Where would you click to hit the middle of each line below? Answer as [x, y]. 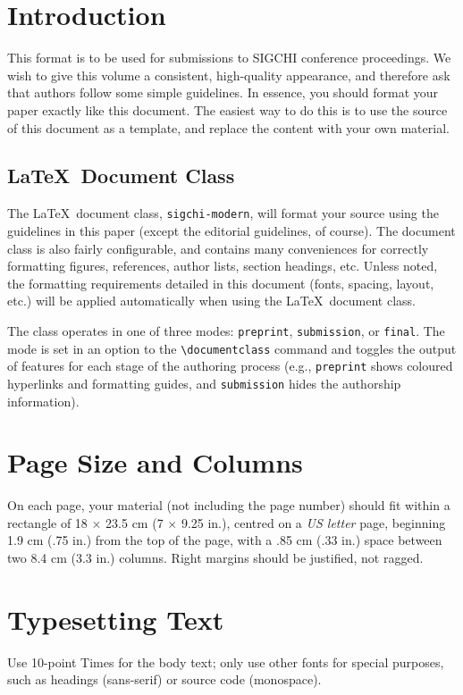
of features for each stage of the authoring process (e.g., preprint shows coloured [230, 366]
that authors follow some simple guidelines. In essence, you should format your [223, 92]
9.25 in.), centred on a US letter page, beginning [313, 522]
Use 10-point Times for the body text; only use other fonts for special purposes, [226, 662]
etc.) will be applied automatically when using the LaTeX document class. [211, 301]
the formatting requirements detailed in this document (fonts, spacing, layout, [221, 283]
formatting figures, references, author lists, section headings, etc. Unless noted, [223, 266]
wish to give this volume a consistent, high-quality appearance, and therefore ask [229, 75]
